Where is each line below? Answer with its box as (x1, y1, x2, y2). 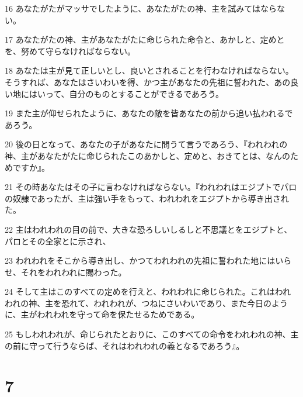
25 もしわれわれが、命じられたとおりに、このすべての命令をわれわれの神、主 (5, 328, 299, 340)
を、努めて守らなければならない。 (5, 44, 135, 57)
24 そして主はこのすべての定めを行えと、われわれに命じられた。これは (5, 285, 275, 298)
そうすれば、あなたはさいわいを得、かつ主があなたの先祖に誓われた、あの (5, 75, 291, 88)
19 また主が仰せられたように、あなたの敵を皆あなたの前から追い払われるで (5, 107, 293, 119)
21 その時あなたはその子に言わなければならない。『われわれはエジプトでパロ (5, 181, 297, 193)
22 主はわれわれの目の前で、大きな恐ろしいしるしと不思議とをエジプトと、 (5, 223, 292, 235)
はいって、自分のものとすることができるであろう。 (29, 87, 224, 99)
